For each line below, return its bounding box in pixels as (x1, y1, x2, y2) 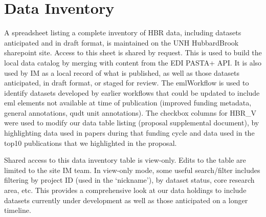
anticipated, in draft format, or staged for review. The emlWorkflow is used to (4, 77, 249, 88)
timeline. (4, 205, 31, 215)
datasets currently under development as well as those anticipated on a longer (4, 194, 248, 205)
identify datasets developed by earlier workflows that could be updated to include (4, 87, 260, 98)
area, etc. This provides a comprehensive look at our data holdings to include (4, 185, 247, 196)
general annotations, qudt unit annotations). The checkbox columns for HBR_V (4, 107, 257, 118)
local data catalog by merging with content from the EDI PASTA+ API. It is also (4, 57, 262, 68)
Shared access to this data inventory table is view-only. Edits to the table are (4, 155, 246, 165)
